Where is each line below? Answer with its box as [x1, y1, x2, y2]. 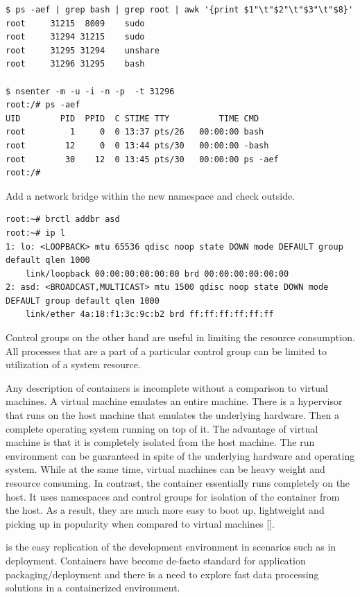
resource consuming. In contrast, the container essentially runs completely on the [6, 476, 350, 490]
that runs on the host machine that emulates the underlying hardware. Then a [6, 408, 340, 422]
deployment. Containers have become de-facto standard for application [6, 553, 306, 567]
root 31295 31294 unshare [6, 45, 160, 55]
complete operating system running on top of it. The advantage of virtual [6, 421, 318, 435]
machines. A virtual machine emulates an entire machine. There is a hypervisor [6, 394, 343, 408]
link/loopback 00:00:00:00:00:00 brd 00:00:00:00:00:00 [25, 268, 289, 279]
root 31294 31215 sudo [6, 32, 145, 42]
